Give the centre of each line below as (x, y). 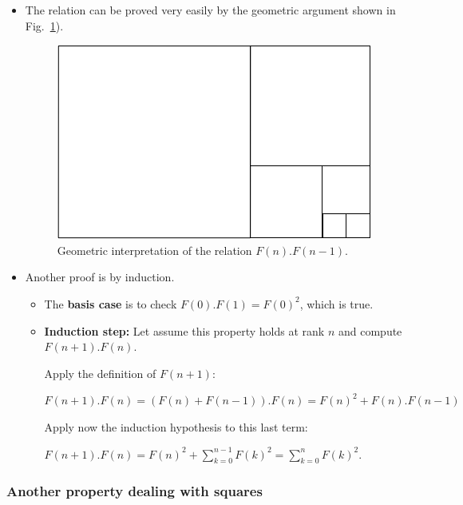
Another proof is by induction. (100, 277)
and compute (370, 330)
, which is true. (336, 303)
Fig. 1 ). (44, 25)
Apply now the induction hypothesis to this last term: (176, 426)
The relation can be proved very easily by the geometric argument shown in (210, 10)
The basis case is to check (111, 303)
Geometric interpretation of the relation (154, 250)
